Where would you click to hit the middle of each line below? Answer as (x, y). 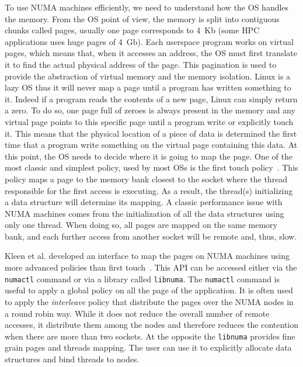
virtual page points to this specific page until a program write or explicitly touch (149, 121)
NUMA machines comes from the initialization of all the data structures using (144, 213)
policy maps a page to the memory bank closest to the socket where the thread (146, 179)
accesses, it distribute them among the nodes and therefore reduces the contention (152, 325)
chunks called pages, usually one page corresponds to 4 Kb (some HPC (132, 30)
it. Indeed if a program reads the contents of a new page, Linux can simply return (151, 98)
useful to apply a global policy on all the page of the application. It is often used (149, 290)
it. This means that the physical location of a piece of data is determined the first (151, 133)
